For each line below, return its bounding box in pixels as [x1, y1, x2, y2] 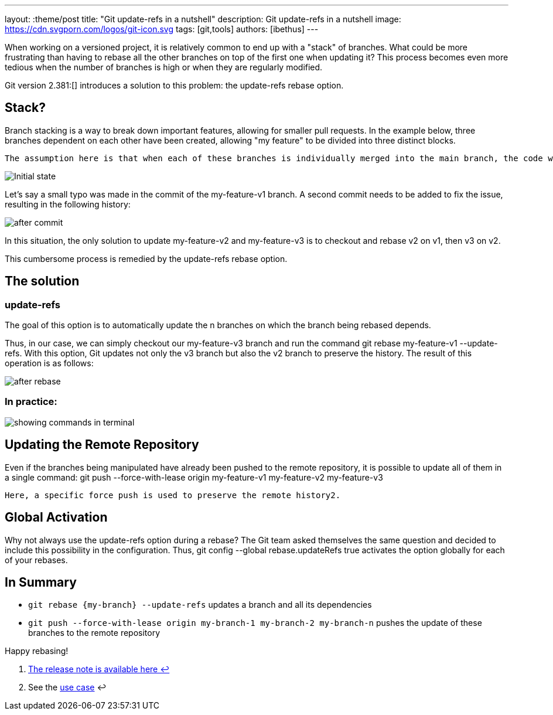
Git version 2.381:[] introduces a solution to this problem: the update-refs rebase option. [5, 80, 344, 90]
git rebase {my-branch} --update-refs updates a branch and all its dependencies [28, 600, 372, 610]
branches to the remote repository [28, 628, 161, 638]
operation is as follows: [5, 358, 94, 369]
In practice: [5, 396, 57, 408]
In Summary [5, 574, 77, 590]
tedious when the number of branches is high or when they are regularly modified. [5, 62, 323, 72]
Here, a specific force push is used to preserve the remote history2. [5, 490, 341, 500]
